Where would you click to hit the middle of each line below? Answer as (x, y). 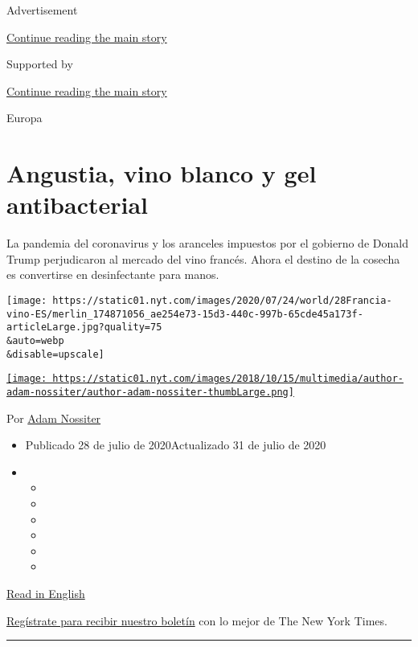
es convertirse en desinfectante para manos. (113, 274)
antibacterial (78, 205)
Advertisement (42, 10)
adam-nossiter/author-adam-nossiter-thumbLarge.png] (150, 392)
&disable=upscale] (55, 354)
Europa (25, 118)
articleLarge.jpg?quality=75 (84, 328)
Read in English (46, 593)
